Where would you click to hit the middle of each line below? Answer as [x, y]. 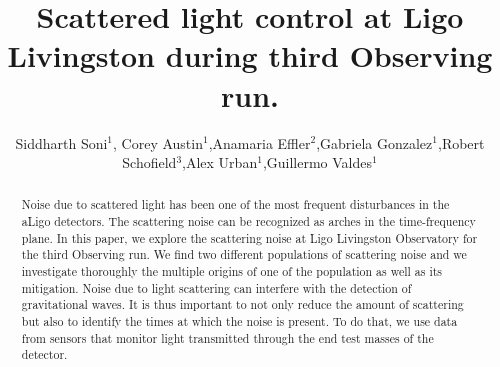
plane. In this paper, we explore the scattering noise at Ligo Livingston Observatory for [249, 237]
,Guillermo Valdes [317, 162]
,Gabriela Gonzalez [374, 142]
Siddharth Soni [61, 142]
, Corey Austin [158, 142]
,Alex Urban [220, 162]
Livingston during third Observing [250, 55]
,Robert [461, 142]
